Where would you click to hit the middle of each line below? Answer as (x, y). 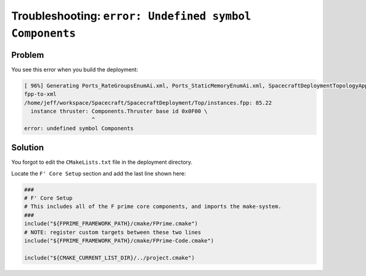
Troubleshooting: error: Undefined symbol (131, 16)
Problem (28, 55)
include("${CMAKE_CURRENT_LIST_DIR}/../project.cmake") (109, 258)
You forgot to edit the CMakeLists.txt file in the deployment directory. (102, 162)
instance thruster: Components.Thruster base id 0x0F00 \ (119, 111)
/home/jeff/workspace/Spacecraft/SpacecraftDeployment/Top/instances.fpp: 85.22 (148, 103)
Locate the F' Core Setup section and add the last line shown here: (99, 173)
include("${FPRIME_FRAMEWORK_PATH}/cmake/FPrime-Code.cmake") (119, 241)
